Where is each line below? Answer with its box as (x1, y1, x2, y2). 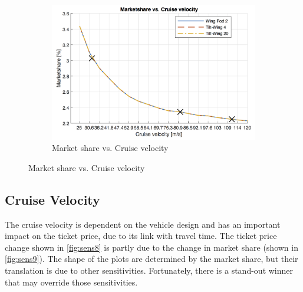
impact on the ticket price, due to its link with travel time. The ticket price (5, 229, 277, 242)
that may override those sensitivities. (5, 275, 138, 288)
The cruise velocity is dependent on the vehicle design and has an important (5, 218, 281, 230)
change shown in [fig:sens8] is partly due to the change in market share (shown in (5, 241, 298, 253)
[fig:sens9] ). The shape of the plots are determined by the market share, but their (5, 252, 298, 265)
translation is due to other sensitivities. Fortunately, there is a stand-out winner (5, 264, 294, 277)
